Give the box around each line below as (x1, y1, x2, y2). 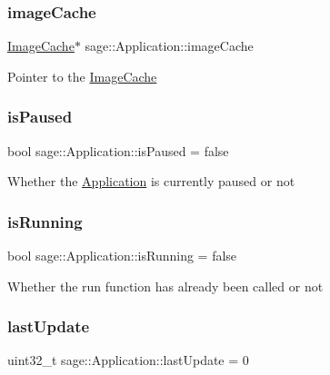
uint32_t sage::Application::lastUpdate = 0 (7, 350, 249, 370)
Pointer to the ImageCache (7, 66, 157, 85)
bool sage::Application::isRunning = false (7, 246, 237, 265)
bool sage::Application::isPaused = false (7, 141, 229, 160)
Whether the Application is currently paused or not (7, 172, 295, 191)
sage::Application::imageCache (85, 36, 254, 55)
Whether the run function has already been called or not (7, 276, 324, 295)
